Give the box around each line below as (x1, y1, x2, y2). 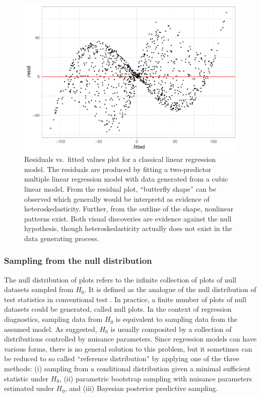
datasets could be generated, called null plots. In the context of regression (4, 304, 232, 314)
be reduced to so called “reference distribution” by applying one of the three (4, 353, 240, 364)
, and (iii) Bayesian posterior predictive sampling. (64, 383, 218, 393)
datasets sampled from (4, 284, 74, 295)
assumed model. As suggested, (4, 323, 97, 334)
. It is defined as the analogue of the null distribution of (84, 284, 256, 295)
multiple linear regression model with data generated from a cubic (24, 174, 228, 184)
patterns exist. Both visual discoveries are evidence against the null (24, 213, 232, 223)
